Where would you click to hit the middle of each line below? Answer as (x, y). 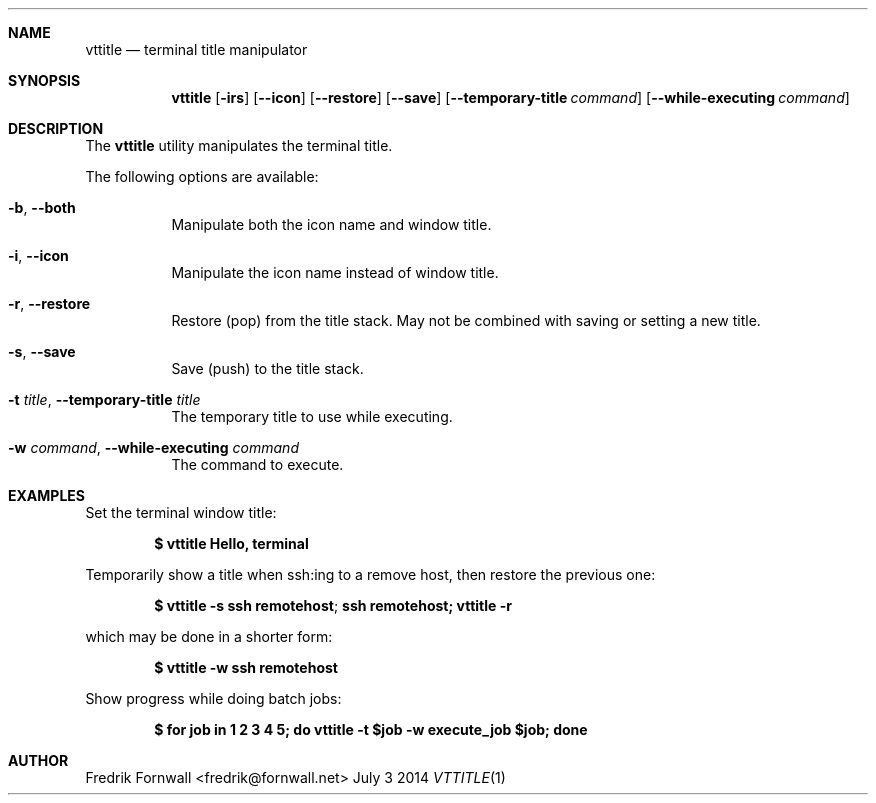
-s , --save (42, 351)
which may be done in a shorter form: (209, 636)
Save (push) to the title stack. (267, 368)
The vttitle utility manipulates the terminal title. (239, 145)
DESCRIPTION (56, 128)
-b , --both (42, 207)
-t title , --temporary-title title (104, 399)
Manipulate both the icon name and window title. (331, 224)
